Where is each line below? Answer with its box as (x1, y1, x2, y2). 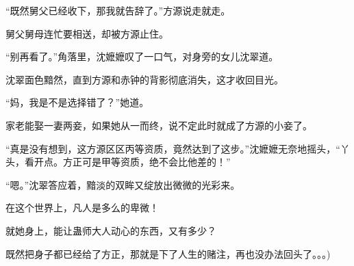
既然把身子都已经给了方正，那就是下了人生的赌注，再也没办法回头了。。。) (5, 246, 331, 261)
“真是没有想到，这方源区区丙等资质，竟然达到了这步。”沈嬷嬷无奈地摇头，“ (5, 141, 340, 155)
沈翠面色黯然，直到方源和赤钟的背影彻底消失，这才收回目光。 (5, 72, 283, 86)
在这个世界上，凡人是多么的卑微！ (5, 200, 159, 215)
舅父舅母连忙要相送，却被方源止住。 (5, 26, 168, 40)
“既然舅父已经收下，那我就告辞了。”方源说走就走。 (5, 3, 231, 17)
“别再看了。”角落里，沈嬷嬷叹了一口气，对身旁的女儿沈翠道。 (5, 49, 279, 64)
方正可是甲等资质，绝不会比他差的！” (62, 155, 231, 169)
